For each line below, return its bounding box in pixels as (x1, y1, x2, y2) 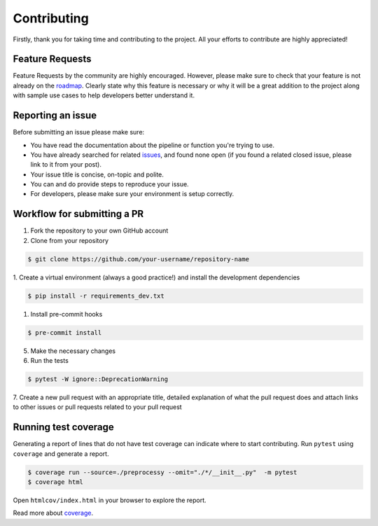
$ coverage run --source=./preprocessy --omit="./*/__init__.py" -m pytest (27, 468, 297, 476)
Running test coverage (13, 421, 115, 434)
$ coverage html (27, 478, 84, 486)
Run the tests (30, 357, 69, 365)
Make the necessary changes (30, 347, 116, 355)
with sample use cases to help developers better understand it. (13, 91, 195, 99)
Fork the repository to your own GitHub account (30, 226, 169, 235)
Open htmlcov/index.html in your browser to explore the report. (13, 496, 206, 504)
